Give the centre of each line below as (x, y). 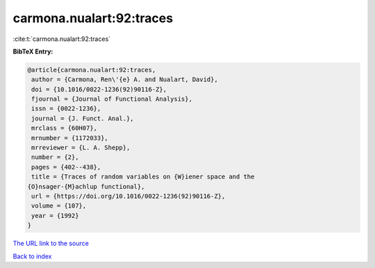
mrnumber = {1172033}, (70, 138)
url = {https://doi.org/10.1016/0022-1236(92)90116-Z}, (128, 196)
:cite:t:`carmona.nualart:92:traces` (62, 39)
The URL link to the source (51, 244)
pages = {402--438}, (66, 167)
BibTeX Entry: (33, 51)
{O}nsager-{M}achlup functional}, (86, 186)
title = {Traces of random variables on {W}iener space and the (143, 177)
